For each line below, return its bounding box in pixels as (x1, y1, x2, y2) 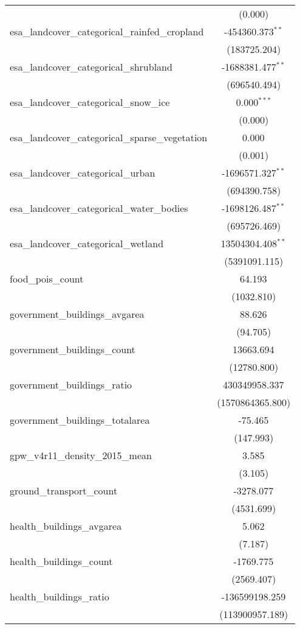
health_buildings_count (10, 554, 113, 568)
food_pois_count (10, 272, 84, 286)
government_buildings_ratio (10, 378, 132, 392)
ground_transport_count (10, 483, 118, 497)
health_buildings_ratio (10, 589, 109, 603)
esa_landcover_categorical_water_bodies (10, 201, 188, 215)
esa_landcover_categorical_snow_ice (10, 95, 170, 109)
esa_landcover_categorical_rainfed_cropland (10, 24, 204, 38)
